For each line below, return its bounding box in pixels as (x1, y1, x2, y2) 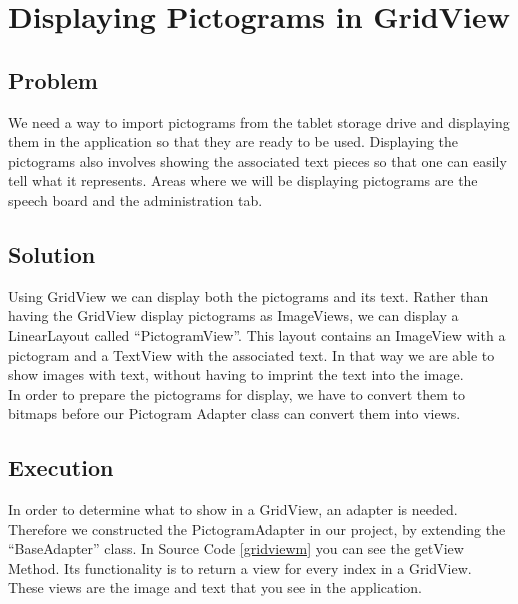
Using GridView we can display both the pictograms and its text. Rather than (8, 285, 489, 306)
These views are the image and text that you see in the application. (8, 577, 423, 598)
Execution (8, 452, 114, 483)
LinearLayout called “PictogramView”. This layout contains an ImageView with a (8, 324, 506, 345)
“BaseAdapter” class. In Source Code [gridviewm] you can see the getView (8, 538, 464, 559)
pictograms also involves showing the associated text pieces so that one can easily (8, 150, 507, 171)
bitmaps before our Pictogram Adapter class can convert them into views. (8, 403, 461, 424)
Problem (8, 64, 98, 95)
